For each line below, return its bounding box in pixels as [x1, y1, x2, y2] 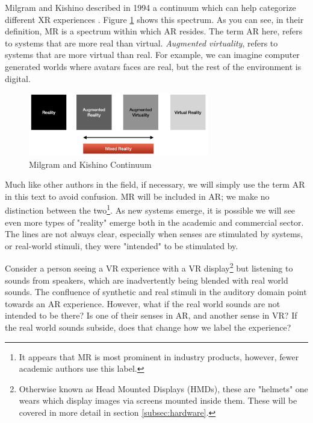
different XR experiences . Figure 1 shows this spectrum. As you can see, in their [5, 13, 304, 25]
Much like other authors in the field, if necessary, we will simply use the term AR [5, 178, 305, 191]
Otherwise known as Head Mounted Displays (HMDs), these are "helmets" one [19, 382, 308, 395]
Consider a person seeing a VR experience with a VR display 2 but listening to [5, 260, 293, 274]
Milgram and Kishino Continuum [29, 157, 152, 170]
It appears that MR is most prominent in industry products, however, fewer [19, 350, 299, 363]
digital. [5, 72, 31, 84]
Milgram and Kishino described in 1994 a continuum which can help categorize [5, 1, 296, 13]
